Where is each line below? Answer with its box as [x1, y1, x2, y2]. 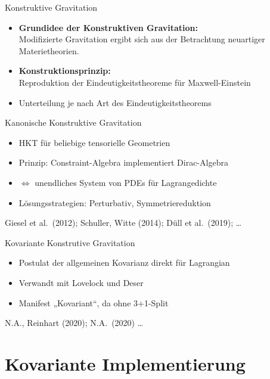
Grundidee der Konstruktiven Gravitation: [18, 21, 198, 33]
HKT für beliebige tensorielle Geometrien [18, 136, 170, 148]
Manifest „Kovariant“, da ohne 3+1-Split [18, 296, 169, 309]
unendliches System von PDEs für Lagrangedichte [35, 176, 217, 188]
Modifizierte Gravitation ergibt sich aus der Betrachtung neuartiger [18, 33, 265, 45]
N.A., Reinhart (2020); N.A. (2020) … [5, 316, 144, 329]
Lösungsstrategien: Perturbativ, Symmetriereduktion [18, 196, 211, 209]
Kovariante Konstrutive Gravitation [5, 236, 135, 248]
